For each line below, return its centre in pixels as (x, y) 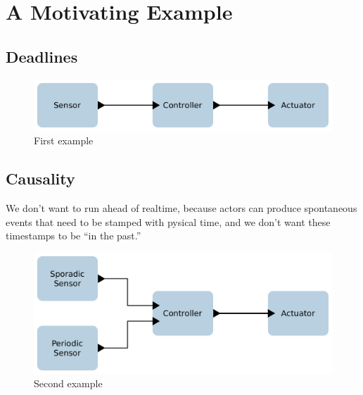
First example (64, 140)
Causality (40, 178)
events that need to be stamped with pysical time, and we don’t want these (168, 221)
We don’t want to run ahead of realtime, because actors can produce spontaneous (181, 208)
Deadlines (42, 56)
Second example (68, 383)
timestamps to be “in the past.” (74, 236)
